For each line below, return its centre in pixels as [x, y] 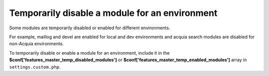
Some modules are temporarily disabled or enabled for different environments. [90, 28]
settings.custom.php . [35, 67]
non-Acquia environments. [37, 44]
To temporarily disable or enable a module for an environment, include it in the [89, 53]
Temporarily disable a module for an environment [113, 13]
